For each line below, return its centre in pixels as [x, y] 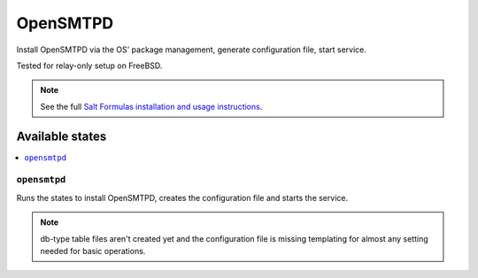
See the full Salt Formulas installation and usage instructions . [151, 106]
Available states [62, 136]
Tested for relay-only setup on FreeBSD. [89, 66]
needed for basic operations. [93, 251]
